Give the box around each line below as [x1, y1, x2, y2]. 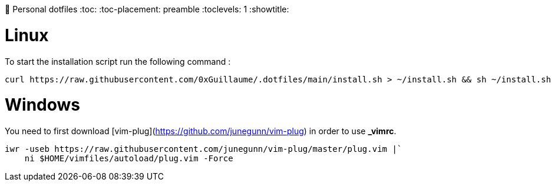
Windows [5, 95, 80, 115]
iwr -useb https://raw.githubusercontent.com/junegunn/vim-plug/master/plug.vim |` [5, 144, 402, 154]
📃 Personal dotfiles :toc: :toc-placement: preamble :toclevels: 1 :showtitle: [5, 4, 289, 14]
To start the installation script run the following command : [5, 56, 231, 67]
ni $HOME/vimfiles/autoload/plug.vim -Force [24, 154, 233, 163]
